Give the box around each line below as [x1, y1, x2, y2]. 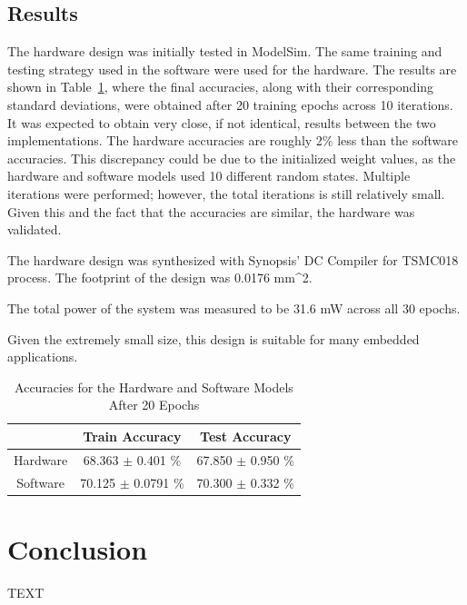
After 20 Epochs [108, 395, 200, 414]
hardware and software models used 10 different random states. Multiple [7, 166, 411, 185]
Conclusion [7, 530, 148, 567]
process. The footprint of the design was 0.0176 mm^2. [7, 268, 313, 287]
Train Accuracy [83, 426, 182, 445]
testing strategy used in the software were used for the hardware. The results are [7, 59, 457, 78]
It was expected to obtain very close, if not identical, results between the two [7, 113, 436, 132]
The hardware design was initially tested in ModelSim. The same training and [7, 42, 442, 61]
